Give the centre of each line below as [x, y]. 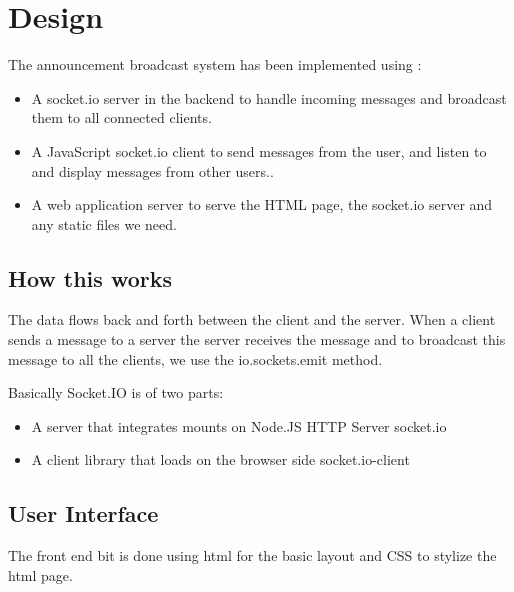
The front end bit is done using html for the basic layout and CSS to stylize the [252, 555]
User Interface [83, 513]
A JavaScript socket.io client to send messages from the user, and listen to [259, 150]
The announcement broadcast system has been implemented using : [215, 64]
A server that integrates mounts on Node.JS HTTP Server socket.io [239, 425]
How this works [90, 277]
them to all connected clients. [121, 117]
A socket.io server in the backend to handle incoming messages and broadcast [269, 97]
